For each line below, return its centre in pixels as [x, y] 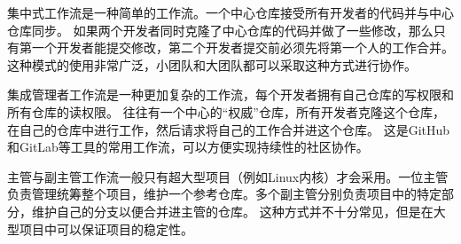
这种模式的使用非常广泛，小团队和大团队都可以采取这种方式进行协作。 [212, 64]
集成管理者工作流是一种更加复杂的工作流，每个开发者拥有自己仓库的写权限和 [230, 94]
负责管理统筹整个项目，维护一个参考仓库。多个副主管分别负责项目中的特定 [224, 194]
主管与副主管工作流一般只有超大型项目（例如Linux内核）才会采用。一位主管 [228, 176]
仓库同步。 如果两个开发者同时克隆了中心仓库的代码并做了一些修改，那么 [220, 30]
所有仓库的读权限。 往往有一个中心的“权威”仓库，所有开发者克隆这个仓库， [226, 111]
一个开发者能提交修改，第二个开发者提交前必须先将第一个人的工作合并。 [242, 47]
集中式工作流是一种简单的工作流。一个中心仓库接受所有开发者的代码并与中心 [230, 12]
